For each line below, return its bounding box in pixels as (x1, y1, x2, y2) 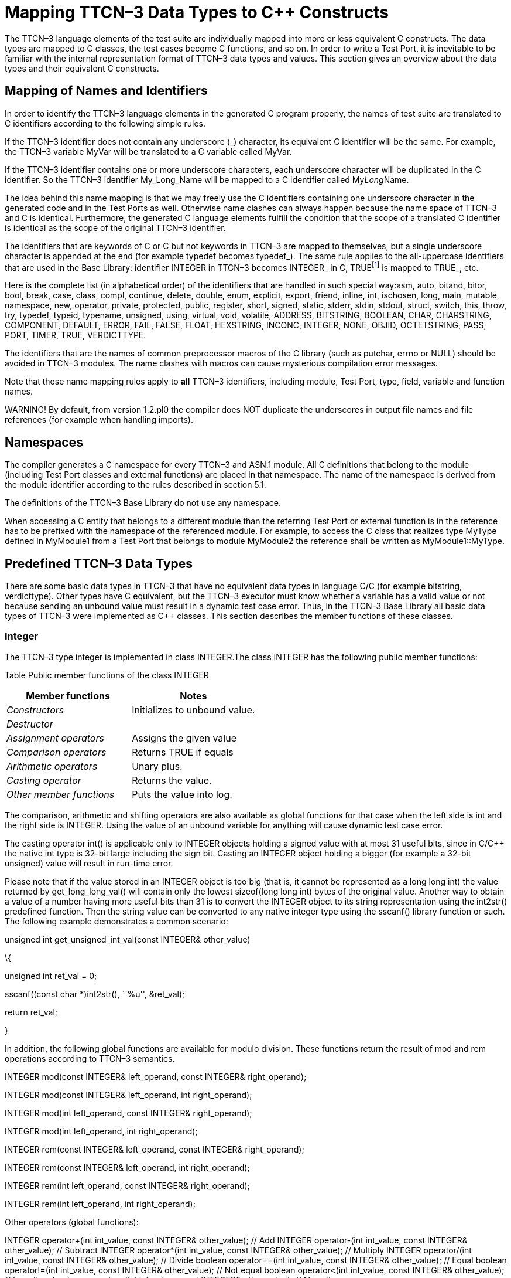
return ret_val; (5, 1007, 58, 1017)
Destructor (6, 718, 53, 730)
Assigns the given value (132, 732, 236, 744)
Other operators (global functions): (5, 1216, 139, 1227)
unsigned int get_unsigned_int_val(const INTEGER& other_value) (5, 934, 251, 944)
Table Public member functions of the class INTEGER (5, 669, 209, 680)
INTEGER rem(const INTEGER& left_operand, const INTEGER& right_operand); (5, 1144, 304, 1154)
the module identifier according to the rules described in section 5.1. (5, 480, 266, 490)
